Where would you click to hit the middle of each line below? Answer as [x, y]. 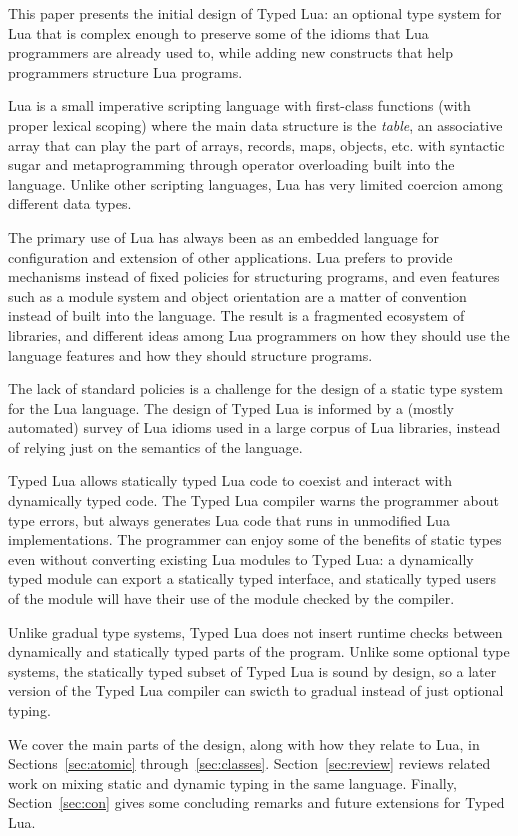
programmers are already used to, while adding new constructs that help [231, 52]
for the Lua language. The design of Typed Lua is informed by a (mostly [231, 407]
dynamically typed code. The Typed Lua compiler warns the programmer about [253, 500]
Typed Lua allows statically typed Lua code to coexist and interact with [230, 480]
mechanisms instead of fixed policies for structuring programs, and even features [254, 276]
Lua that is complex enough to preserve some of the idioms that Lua [218, 32]
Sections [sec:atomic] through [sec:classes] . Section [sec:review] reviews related [249, 763]
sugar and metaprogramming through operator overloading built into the [231, 164]
